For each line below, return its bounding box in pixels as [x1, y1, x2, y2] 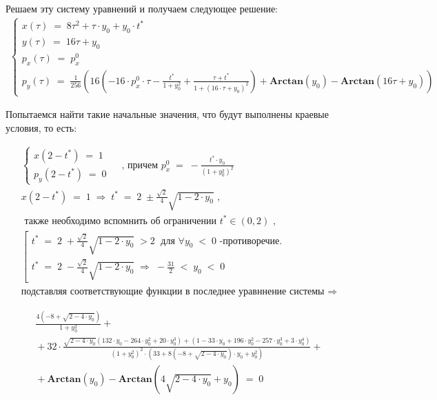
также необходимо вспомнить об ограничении [24, 216, 217, 226]
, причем [121, 160, 159, 170]
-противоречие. [219, 236, 283, 246]
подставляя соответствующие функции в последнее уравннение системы [21, 286, 325, 297]
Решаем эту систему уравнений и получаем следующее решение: [6, 1, 278, 15]
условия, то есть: [6, 120, 77, 134]
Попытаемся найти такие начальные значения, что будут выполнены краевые [6, 107, 329, 121]
